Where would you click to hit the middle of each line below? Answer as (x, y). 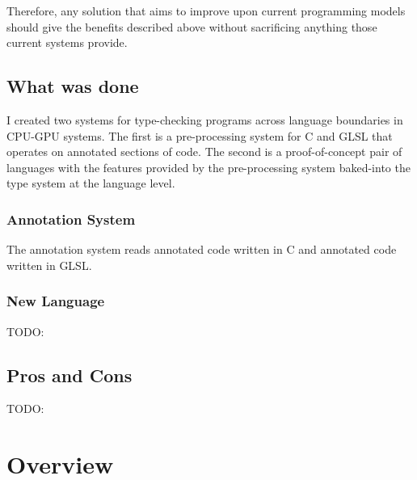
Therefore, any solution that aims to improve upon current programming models (206, 11)
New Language (56, 301)
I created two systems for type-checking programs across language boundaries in (205, 119)
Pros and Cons (69, 375)
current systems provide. (67, 42)
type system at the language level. (91, 183)
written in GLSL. (49, 265)
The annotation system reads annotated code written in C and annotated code (202, 249)
